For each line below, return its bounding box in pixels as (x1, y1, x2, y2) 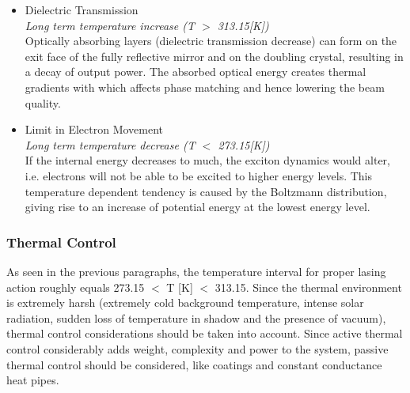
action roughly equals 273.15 (6, 278, 145, 295)
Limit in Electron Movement (25, 121, 164, 138)
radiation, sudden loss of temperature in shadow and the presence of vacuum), (6, 309, 386, 326)
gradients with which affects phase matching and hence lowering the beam (25, 78, 385, 95)
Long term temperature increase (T (25, 17, 195, 33)
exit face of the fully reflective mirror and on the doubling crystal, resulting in (25, 47, 404, 64)
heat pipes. (6, 372, 59, 388)
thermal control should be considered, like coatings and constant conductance (6, 356, 382, 372)
